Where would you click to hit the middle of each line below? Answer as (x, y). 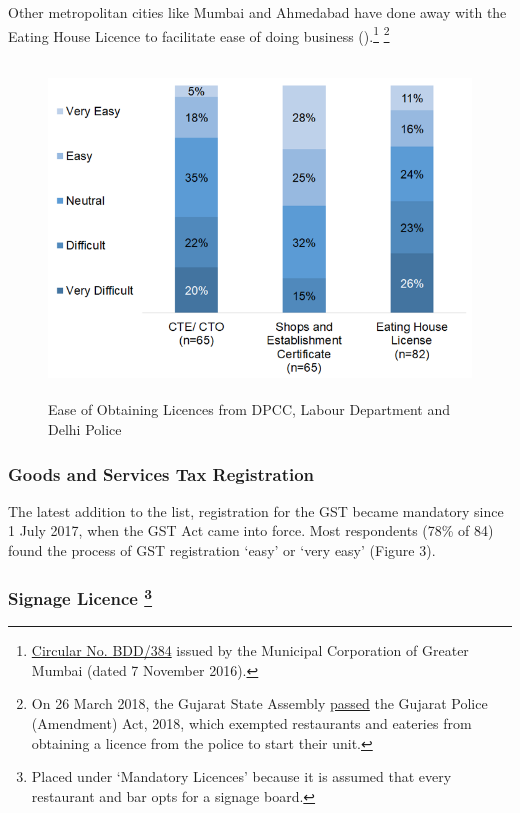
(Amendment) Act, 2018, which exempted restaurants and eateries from (251, 723)
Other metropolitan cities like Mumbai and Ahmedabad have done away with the (257, 12)
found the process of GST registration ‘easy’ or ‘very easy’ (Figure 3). (222, 550)
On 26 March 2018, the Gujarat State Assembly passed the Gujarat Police (259, 703)
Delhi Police (85, 429)
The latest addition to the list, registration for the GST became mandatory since (256, 510)
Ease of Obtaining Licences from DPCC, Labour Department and (249, 409)
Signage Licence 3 (80, 596)
